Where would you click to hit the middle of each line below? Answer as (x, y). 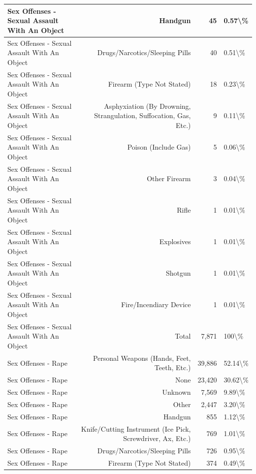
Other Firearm (169, 178)
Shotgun (178, 273)
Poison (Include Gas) (159, 147)
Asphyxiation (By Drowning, (147, 106)
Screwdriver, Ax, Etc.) (157, 438)
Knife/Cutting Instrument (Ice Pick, (136, 428)
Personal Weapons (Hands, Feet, (142, 358)
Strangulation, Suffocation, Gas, (143, 115)
